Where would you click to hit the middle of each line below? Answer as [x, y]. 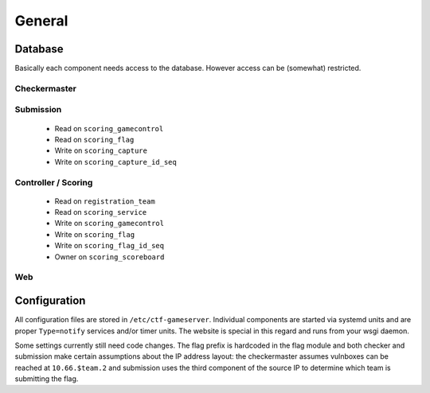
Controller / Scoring [54, 182]
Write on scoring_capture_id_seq [115, 161]
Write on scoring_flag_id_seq [109, 246]
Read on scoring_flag [94, 139]
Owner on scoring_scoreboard [109, 257]
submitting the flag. [47, 379]
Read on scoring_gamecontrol [109, 128]
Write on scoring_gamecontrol [109, 224]
